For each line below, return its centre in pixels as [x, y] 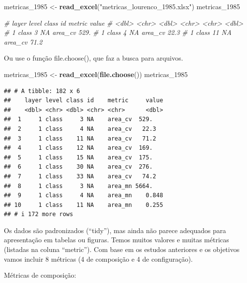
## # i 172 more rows [39, 214]
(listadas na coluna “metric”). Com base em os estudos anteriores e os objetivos [122, 249]
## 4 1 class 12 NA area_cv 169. [78, 148]
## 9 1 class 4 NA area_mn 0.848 [84, 196]
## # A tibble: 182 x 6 [42, 91]
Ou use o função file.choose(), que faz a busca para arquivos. [94, 58]
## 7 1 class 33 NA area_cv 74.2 [80, 176]
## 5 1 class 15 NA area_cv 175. [78, 157]
